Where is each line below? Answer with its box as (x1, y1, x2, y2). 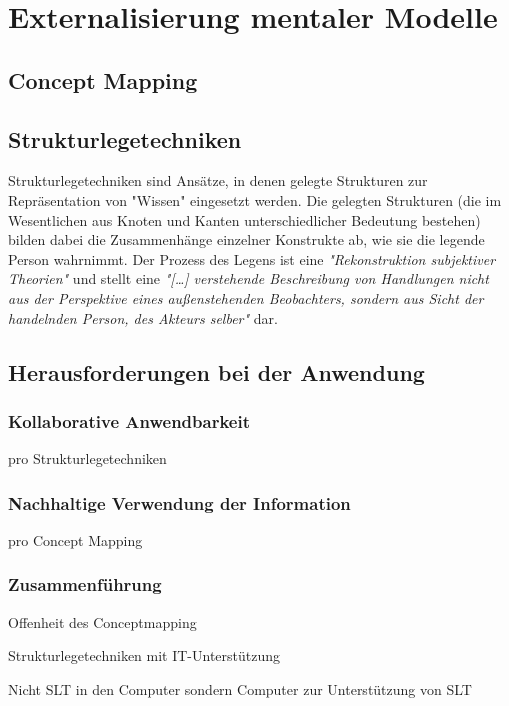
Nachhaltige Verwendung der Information (8, 490, 351, 515)
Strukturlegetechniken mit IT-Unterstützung (8, 645, 281, 666)
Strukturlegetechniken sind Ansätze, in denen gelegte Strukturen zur (8, 170, 428, 191)
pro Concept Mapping (8, 529, 143, 550)
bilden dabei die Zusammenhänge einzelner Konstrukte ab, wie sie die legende (8, 229, 485, 250)
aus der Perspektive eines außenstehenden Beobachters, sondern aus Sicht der (8, 287, 484, 308)
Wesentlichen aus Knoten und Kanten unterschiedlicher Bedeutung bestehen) (8, 209, 481, 230)
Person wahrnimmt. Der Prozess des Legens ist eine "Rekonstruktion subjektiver (8, 248, 496, 269)
